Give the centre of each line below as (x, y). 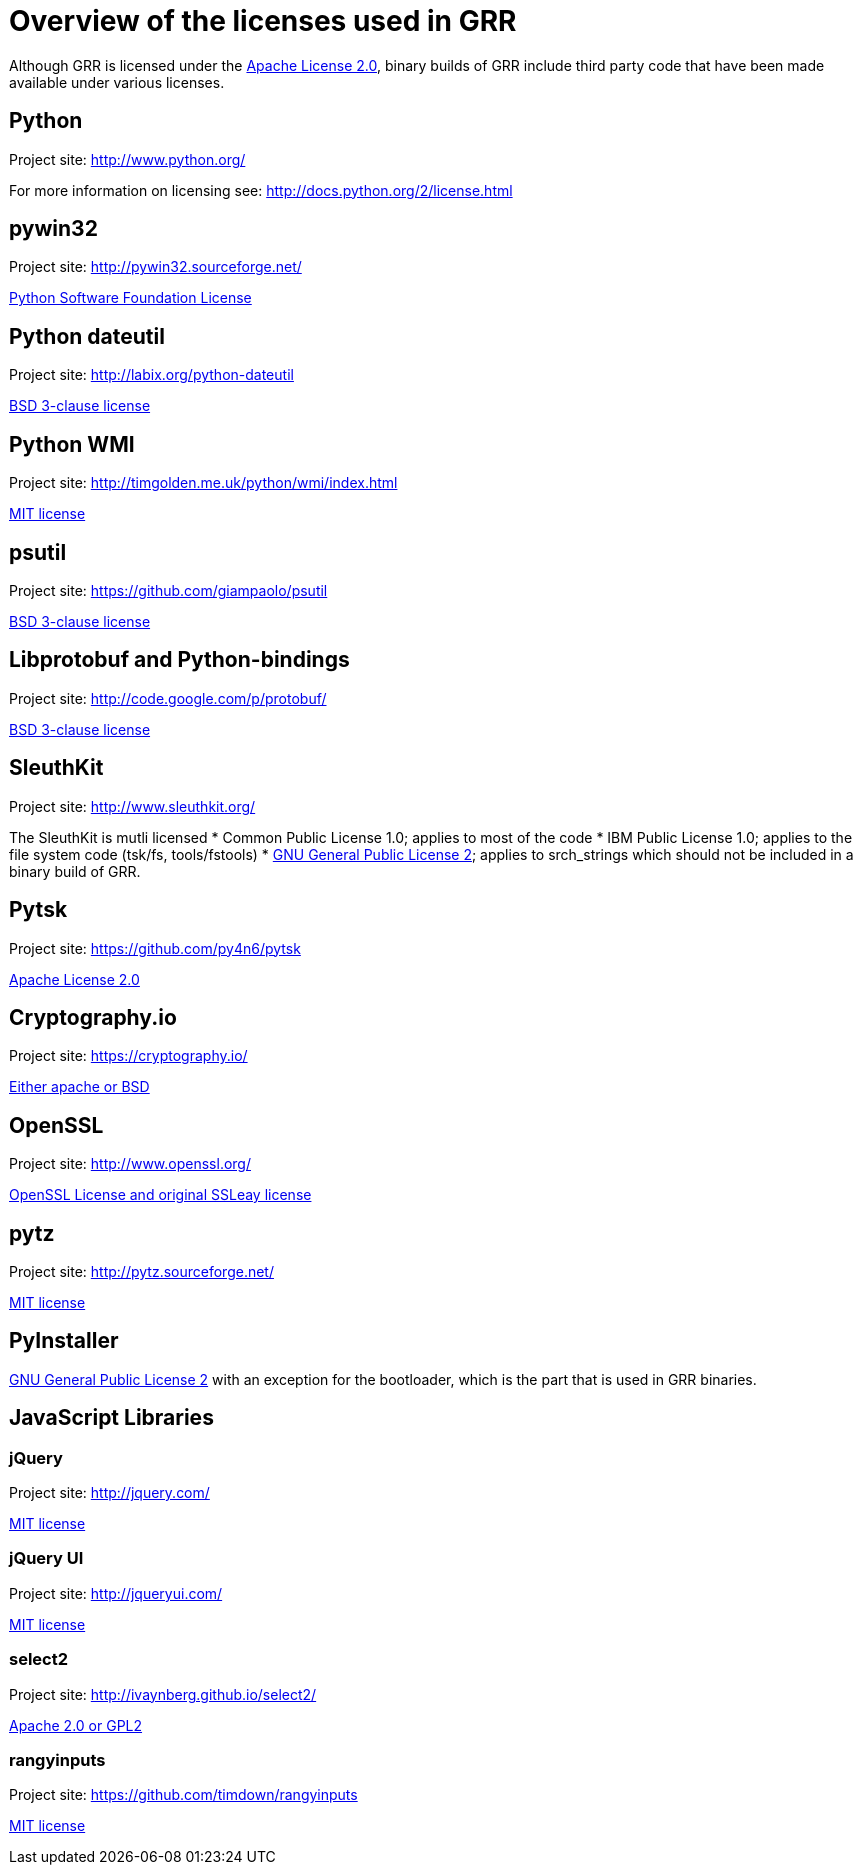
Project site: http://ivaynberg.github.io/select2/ (163, 1694)
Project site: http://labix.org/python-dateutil (151, 375)
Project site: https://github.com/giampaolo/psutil (168, 590)
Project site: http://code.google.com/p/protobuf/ (168, 698)
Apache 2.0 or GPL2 (76, 1725)
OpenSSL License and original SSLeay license (160, 1195)
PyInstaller (64, 1341)
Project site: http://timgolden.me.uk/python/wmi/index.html (203, 483)
